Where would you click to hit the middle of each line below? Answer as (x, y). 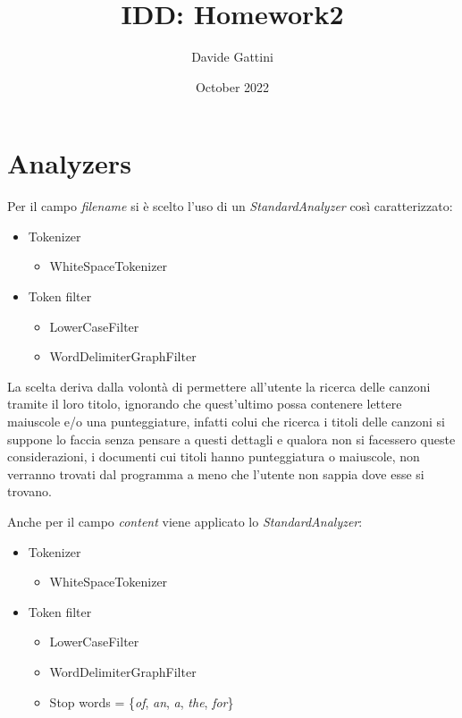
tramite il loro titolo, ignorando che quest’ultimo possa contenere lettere (205, 404)
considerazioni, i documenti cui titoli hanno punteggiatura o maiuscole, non (214, 456)
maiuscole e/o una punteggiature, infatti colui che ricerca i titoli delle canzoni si (226, 421)
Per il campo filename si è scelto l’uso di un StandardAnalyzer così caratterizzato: (230, 206)
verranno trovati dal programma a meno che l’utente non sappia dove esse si (216, 473)
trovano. (29, 491)
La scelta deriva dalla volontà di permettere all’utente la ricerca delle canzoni (219, 386)
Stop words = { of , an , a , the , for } (142, 701)
